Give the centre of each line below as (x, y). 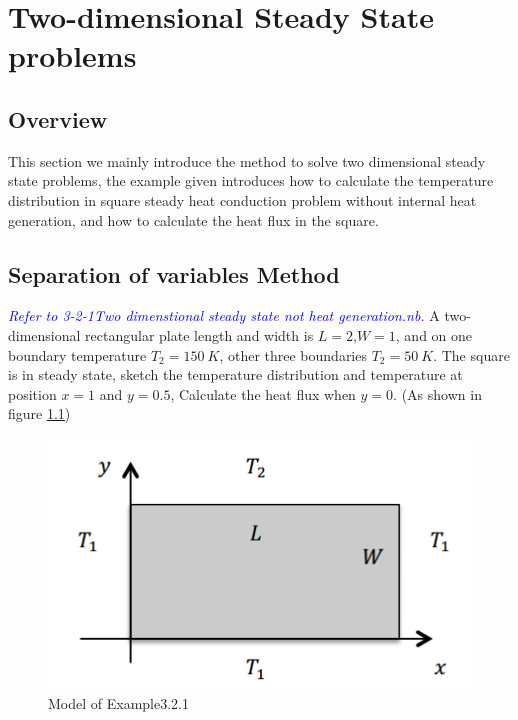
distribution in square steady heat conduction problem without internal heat (242, 199)
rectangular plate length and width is (199, 334)
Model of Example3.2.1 (118, 702)
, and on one (434, 334)
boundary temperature (77, 354)
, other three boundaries (293, 354)
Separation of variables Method (174, 273)
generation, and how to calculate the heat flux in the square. (193, 219)
